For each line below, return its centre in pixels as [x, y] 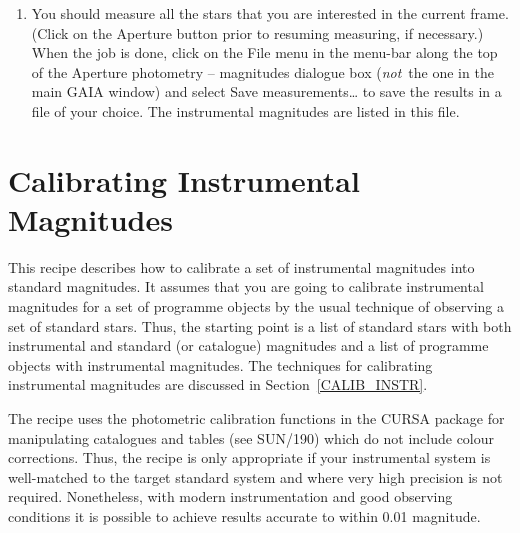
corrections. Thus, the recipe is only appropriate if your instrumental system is [249, 457]
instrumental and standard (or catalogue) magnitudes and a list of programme [248, 345]
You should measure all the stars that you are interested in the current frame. [270, 13]
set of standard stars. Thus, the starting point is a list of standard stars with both [260, 325]
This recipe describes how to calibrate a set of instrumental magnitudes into [241, 266]
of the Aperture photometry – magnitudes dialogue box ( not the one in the [262, 71]
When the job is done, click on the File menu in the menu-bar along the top [264, 52]
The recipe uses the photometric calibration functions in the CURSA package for [256, 418]
